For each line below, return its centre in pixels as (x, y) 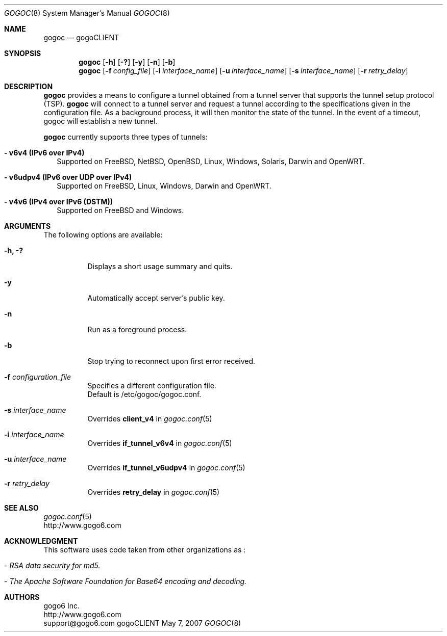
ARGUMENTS (28, 226)
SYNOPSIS (23, 53)
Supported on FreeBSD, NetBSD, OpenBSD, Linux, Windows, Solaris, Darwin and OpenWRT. (211, 161)
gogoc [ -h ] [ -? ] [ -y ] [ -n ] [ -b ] (127, 62)
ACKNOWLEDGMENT (41, 541)
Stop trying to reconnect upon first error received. (171, 361)
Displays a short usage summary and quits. (160, 266)
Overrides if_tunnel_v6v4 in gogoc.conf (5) (160, 443)
